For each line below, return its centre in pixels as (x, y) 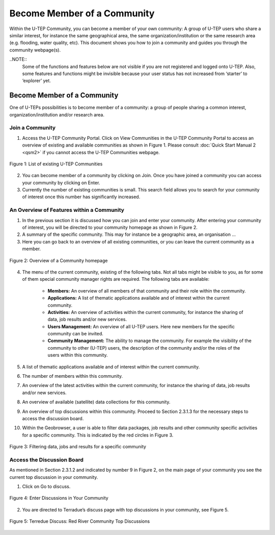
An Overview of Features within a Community (67, 210)
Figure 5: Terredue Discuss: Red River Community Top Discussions (80, 521)
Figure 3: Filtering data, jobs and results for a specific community (78, 447)
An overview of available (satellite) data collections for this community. (96, 402)
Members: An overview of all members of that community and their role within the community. (147, 290)
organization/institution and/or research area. (57, 114)
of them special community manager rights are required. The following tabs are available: (116, 279)
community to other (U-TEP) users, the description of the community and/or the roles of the (144, 348)
